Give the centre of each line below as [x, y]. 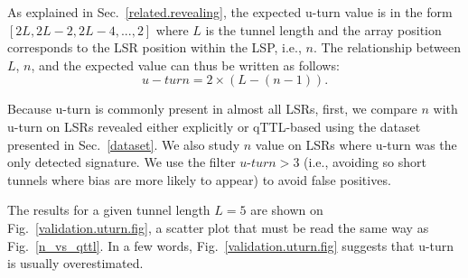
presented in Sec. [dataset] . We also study [124, 144]
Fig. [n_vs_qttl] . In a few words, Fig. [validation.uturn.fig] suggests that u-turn [231, 245]
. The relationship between [387, 47]
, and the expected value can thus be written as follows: [185, 65]
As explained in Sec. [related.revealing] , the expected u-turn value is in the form [230, 12]
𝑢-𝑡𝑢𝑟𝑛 [258, 164]
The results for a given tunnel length [109, 210]
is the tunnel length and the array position [323, 29]
